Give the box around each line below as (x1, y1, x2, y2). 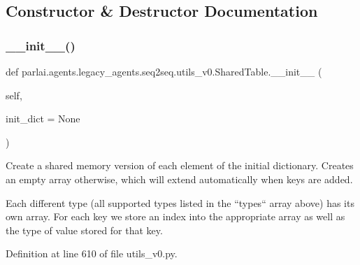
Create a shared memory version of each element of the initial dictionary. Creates (6, 158, 354, 173)
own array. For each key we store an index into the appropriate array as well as (6, 209, 345, 224)
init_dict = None (6, 111, 80, 126)
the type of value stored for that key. (6, 222, 163, 237)
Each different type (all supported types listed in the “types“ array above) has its (6, 195, 354, 210)
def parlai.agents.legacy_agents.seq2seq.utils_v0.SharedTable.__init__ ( (6, 64, 322, 78)
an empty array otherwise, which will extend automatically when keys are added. (6, 171, 353, 186)
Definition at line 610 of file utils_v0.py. (6, 246, 178, 261)
